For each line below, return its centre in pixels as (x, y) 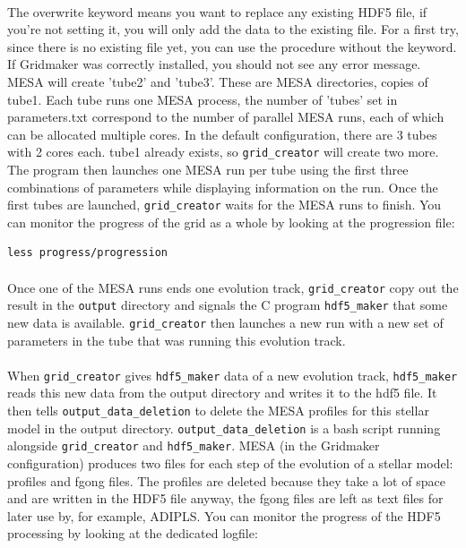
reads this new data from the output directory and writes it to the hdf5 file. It (222, 393)
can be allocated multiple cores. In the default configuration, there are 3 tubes (222, 134)
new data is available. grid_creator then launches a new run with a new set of (225, 322)
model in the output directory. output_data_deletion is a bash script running (224, 428)
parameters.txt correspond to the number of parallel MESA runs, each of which (226, 117)
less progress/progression (87, 253)
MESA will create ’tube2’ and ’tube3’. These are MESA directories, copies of (218, 81)
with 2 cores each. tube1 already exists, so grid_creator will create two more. (223, 152)
